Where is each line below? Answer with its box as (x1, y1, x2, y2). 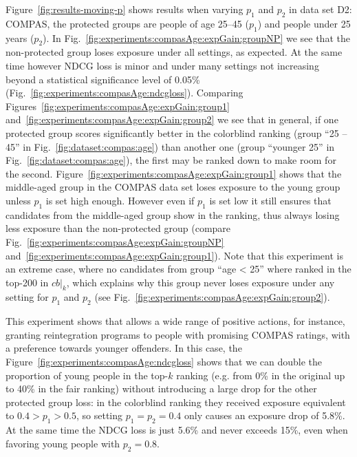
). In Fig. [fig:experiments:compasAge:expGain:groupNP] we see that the (43, 30, 350, 45)
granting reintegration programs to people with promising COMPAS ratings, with (6, 327, 350, 341)
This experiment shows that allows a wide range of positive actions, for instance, (6, 314, 345, 328)
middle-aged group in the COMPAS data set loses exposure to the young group (6, 180, 340, 194)
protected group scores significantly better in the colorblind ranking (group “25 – (6, 125, 347, 140)
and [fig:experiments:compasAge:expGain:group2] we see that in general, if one (6, 112, 338, 127)
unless (6, 193, 31, 207)
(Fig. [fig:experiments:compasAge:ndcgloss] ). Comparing (6, 85, 244, 100)
